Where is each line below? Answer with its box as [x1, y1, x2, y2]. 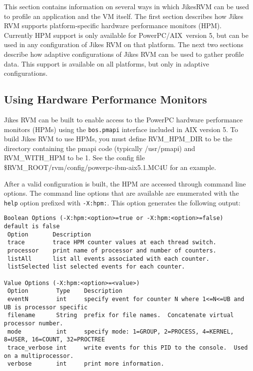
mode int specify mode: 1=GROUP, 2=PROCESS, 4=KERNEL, [7, 328, 234, 335]
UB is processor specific [4, 304, 88, 311]
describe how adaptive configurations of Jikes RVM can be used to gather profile [4, 49, 244, 59]
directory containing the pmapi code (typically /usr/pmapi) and [4, 143, 196, 153]
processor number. [4, 320, 63, 327]
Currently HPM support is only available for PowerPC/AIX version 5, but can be [4, 30, 249, 40]
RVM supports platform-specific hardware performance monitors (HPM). [4, 20, 222, 31]
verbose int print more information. [7, 360, 164, 368]
